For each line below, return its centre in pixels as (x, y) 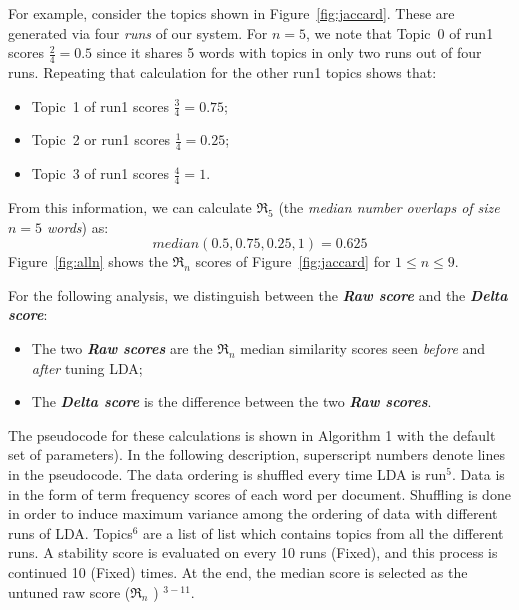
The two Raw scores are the (122, 348)
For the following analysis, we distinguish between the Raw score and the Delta (258, 294)
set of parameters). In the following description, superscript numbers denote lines (256, 454)
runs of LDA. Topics (70, 532)
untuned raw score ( (69, 591)
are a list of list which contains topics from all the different (323, 532)
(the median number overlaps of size (389, 207)
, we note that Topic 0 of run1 (400, 32)
